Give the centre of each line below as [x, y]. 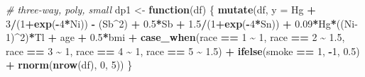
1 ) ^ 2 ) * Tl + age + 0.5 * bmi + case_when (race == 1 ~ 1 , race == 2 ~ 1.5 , [175, 37]
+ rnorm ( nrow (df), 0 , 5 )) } [69, 65]
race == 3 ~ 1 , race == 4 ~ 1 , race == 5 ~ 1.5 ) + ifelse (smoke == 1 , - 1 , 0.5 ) [183, 51]
